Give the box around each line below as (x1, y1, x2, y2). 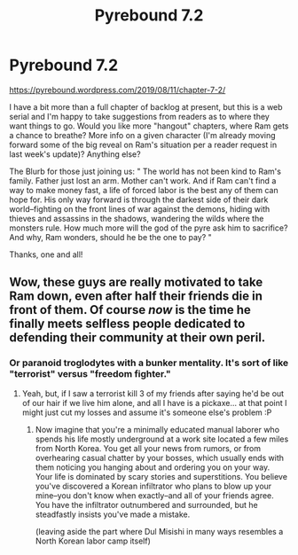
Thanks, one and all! (9, 249, 83, 260)
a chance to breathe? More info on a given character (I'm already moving (9, 129, 276, 140)
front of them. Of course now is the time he (9, 302, 251, 317)
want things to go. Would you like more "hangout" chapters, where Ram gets (9, 121, 289, 131)
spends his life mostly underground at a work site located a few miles (35, 434, 289, 444)
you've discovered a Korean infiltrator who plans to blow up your (35, 481, 272, 491)
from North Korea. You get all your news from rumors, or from (35, 442, 262, 453)
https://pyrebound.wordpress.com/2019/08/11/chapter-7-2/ (9, 84, 226, 95)
